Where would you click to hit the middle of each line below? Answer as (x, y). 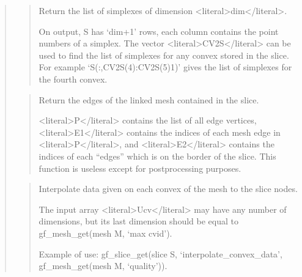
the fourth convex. (73, 79)
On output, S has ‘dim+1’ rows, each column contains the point (159, 31)
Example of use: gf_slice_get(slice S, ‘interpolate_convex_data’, (160, 253)
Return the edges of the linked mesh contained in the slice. (149, 99)
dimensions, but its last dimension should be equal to (138, 221)
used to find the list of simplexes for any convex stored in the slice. (164, 55)
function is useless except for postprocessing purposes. (140, 168)
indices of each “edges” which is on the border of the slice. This (157, 156)
